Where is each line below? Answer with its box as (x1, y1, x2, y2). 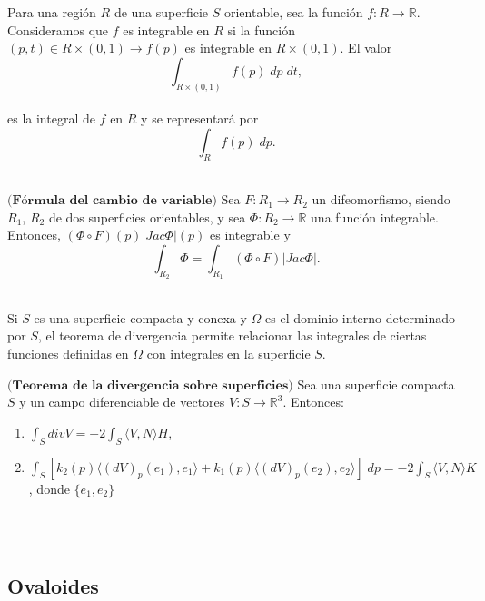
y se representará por (141, 109, 259, 128)
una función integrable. (311, 207, 439, 226)
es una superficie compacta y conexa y (34, 308, 247, 327)
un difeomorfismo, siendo (312, 190, 450, 209)
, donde (28, 478, 70, 498)
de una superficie (114, 3, 209, 21)
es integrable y (210, 225, 291, 244)
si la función (227, 20, 295, 39)
